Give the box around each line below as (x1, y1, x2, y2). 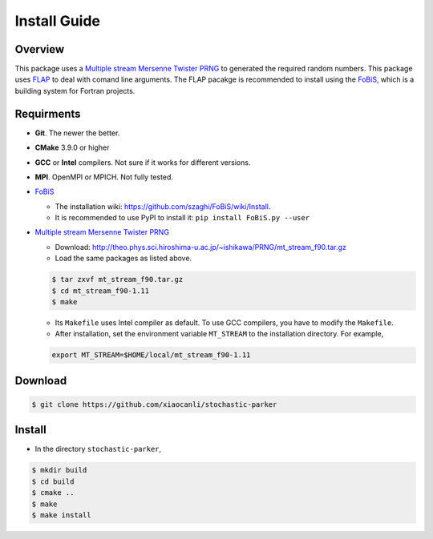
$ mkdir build (31, 465, 87, 475)
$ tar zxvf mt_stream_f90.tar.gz (51, 275, 184, 284)
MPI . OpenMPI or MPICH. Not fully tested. (34, 172, 174, 182)
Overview (14, 42, 65, 56)
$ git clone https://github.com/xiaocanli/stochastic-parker (31, 400, 277, 408)
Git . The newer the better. (34, 128, 120, 138)
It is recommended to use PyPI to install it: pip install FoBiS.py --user (55, 213, 310, 223)
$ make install (31, 511, 91, 520)
